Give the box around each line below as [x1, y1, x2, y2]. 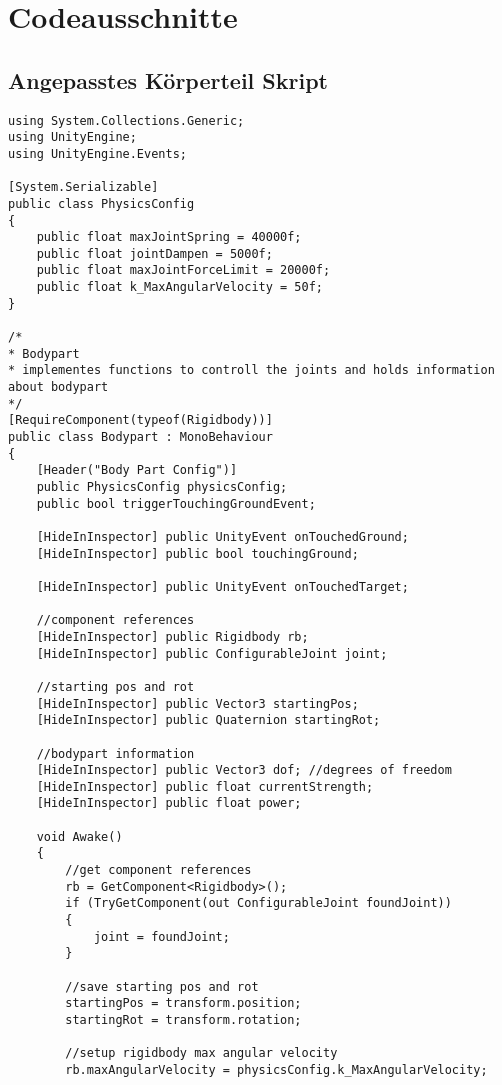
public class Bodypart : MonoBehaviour [8, 430, 273, 445]
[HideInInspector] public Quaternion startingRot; [36, 713, 381, 728]
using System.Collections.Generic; [8, 113, 245, 128]
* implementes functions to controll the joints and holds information [8, 363, 495, 378]
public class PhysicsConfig [8, 196, 195, 211]
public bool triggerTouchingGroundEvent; [36, 496, 316, 511]
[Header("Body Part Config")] [36, 463, 238, 478]
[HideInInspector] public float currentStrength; [36, 779, 374, 794]
